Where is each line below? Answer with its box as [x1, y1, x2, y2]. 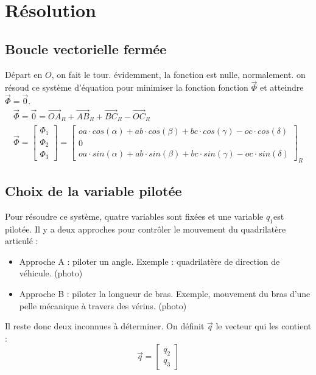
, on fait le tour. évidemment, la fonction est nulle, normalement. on [51, 68, 306, 80]
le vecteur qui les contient [216, 320, 312, 332]
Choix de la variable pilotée [5, 181, 182, 200]
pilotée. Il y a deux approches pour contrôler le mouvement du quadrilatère [5, 222, 286, 235]
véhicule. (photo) [19, 267, 83, 279]
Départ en [5, 68, 43, 80]
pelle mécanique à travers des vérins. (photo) [19, 299, 187, 312]
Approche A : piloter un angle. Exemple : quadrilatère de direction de [19, 254, 280, 267]
